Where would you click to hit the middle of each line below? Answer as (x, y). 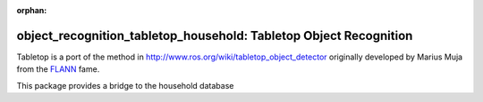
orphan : (32, 10)
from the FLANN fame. (58, 69)
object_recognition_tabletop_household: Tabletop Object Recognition (215, 35)
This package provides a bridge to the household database (125, 85)
